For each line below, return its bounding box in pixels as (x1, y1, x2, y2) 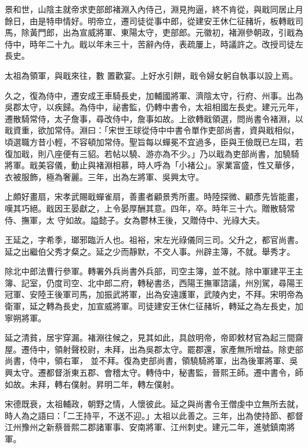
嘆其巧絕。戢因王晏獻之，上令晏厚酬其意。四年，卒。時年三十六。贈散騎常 (5, 201, 295, 214)
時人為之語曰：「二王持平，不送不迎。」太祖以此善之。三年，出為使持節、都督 (5, 409, 303, 421)
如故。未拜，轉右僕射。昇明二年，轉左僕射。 (5, 377, 179, 390)
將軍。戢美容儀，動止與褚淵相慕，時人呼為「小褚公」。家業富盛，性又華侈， (5, 159, 299, 171)
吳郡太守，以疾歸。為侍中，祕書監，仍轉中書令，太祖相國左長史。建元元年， (5, 101, 303, 113)
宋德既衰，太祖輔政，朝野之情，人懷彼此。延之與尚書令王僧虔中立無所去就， (5, 398, 303, 410)
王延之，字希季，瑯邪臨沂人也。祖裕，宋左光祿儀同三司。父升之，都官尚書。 (5, 233, 303, 246)
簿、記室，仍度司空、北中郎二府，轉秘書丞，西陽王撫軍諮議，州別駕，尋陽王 (5, 276, 303, 289)
